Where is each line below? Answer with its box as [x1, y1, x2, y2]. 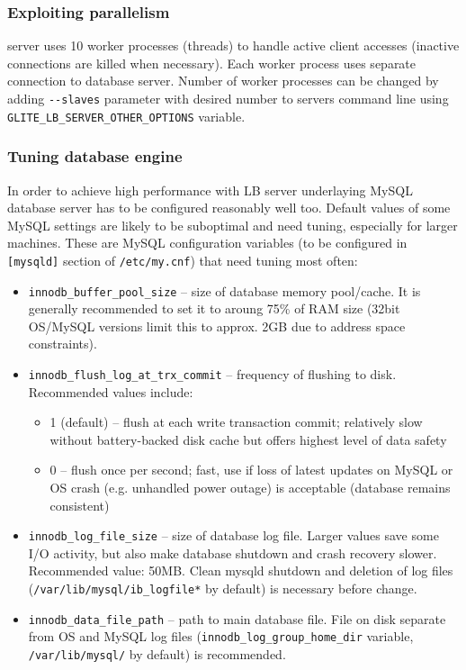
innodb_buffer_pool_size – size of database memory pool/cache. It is [28, 281, 421, 300]
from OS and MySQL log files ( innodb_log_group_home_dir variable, [28, 627, 414, 646]
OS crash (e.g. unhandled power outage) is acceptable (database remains [49, 478, 451, 497]
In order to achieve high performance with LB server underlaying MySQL [7, 180, 413, 199]
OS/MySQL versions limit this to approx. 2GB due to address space [28, 316, 406, 335]
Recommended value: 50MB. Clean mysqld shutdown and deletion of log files [28, 561, 453, 580]
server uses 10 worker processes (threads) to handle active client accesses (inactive [7, 36, 460, 55]
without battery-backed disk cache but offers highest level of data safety [49, 430, 447, 448]
